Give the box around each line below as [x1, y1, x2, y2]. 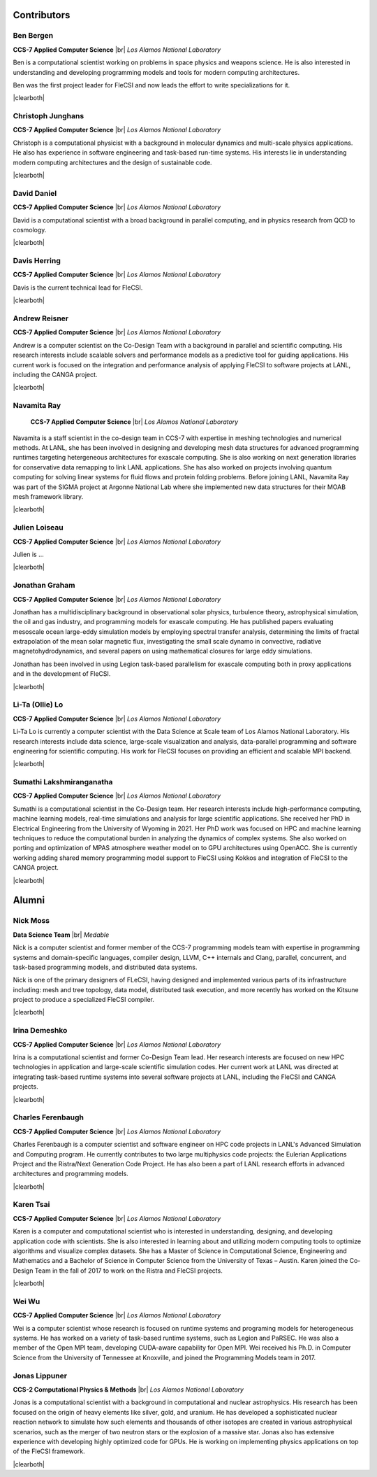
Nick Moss [13, 916, 50, 926]
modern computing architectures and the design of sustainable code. [13, 158, 212, 167]
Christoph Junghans [13, 111, 84, 121]
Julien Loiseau [13, 523, 64, 532]
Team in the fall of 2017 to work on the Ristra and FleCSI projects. [34, 1266, 223, 1275]
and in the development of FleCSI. [13, 670, 111, 678]
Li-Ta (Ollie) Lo [13, 700, 64, 709]
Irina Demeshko [13, 1026, 68, 1036]
